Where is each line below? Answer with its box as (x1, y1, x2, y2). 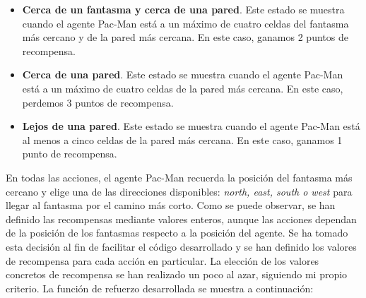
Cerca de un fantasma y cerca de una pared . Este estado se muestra (22, 2, 345, 16)
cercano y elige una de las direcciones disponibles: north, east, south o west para (6, 184, 353, 198)
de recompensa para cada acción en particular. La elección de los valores (6, 253, 319, 268)
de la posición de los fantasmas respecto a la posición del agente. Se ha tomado (6, 225, 348, 240)
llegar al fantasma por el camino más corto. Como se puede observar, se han (6, 198, 336, 213)
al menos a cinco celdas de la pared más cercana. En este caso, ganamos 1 (22, 132, 343, 147)
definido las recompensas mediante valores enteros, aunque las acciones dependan (6, 211, 357, 226)
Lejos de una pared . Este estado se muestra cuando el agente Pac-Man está (22, 119, 360, 133)
